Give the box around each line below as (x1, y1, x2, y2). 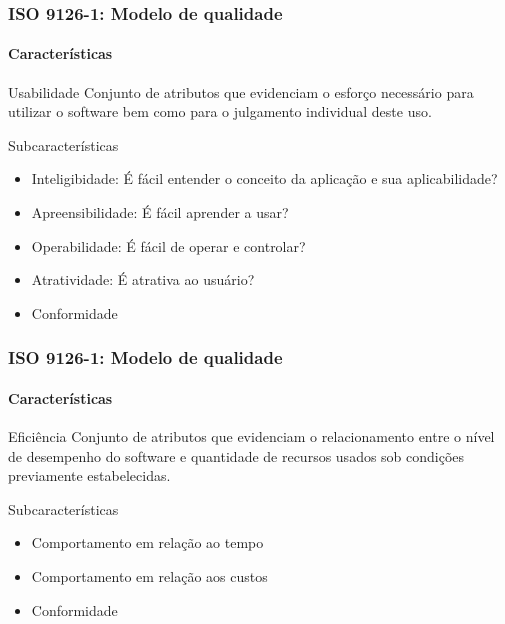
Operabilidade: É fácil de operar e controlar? (31, 235, 306, 256)
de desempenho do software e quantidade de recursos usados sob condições (8, 445, 465, 466)
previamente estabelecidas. (8, 465, 171, 486)
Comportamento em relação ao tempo (31, 532, 264, 553)
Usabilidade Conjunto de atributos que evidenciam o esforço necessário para (8, 81, 474, 102)
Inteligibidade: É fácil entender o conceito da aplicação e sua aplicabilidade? (31, 168, 498, 189)
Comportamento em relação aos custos (31, 566, 268, 586)
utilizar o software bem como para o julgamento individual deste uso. (8, 101, 432, 122)
